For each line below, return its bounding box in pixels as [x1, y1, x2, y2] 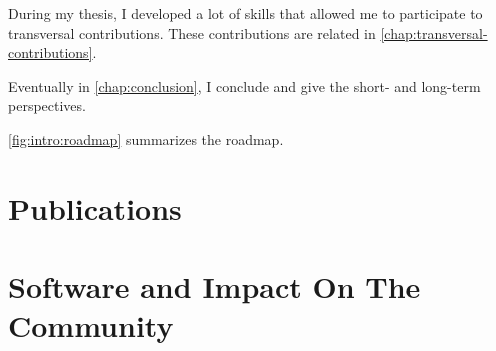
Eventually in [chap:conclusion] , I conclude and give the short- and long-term [8, 75, 481, 96]
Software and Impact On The [8, 266, 421, 307]
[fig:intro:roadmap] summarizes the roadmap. [8, 128, 284, 149]
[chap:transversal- [380, 22, 488, 43]
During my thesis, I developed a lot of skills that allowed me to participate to [8, 3, 483, 23]
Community [8, 305, 174, 346]
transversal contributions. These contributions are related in [8, 22, 376, 43]
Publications [8, 187, 182, 228]
